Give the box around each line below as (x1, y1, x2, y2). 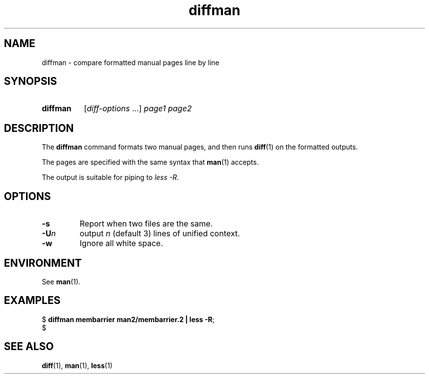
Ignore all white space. (79, 238, 163, 249)
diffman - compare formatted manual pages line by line (42, 58, 219, 67)
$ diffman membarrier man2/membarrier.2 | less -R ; (42, 315, 214, 324)
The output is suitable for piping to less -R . (42, 173, 179, 182)
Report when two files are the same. (79, 219, 213, 229)
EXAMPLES (4, 294, 61, 307)
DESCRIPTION (4, 122, 74, 134)
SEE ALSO (4, 340, 54, 353)
